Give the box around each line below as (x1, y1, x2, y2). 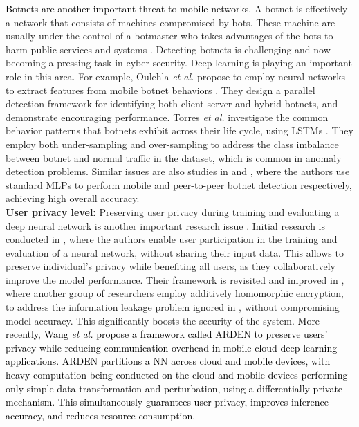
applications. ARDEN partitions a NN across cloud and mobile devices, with (6, 354, 331, 368)
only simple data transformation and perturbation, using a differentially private (6, 381, 343, 395)
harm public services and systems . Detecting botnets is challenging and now (6, 42, 331, 56)
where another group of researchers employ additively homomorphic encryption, (6, 286, 344, 300)
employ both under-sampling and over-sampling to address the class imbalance (6, 136, 339, 151)
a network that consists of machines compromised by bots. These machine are (6, 15, 335, 29)
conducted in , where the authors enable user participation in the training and (6, 232, 338, 246)
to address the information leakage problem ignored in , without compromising (6, 300, 340, 314)
